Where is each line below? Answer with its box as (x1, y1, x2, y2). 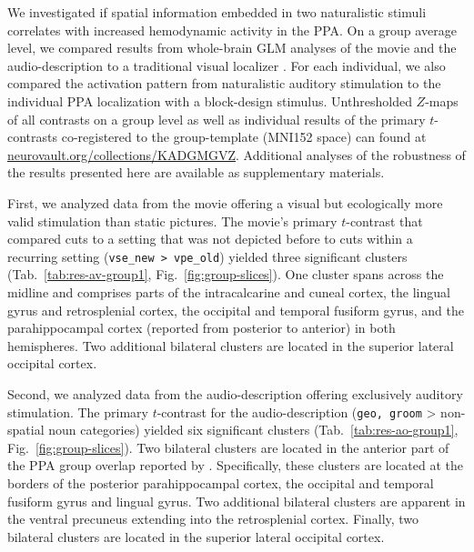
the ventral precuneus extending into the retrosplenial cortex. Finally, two (7, 509, 419, 528)
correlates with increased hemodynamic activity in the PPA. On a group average (7, 20, 457, 39)
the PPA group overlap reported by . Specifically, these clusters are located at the (7, 456, 463, 475)
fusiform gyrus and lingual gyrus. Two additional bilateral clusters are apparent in (7, 491, 466, 510)
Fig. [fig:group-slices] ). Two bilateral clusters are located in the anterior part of (7, 437, 449, 457)
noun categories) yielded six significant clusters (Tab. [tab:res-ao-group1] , (48, 420, 459, 439)
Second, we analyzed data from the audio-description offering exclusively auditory (7, 384, 463, 403)
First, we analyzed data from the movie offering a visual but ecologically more (7, 193, 443, 212)
